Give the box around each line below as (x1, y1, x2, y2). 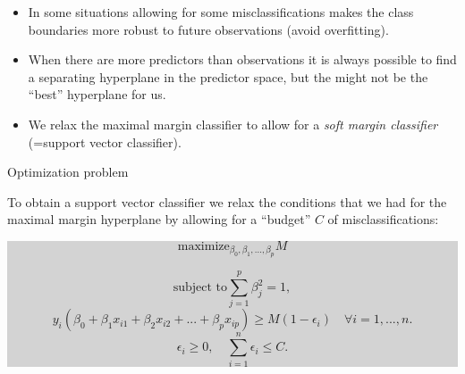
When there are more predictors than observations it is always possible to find (28, 50, 457, 69)
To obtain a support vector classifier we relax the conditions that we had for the (7, 192, 447, 211)
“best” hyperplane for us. (28, 85, 166, 104)
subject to (173, 281, 228, 295)
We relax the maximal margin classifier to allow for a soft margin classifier (28, 114, 438, 133)
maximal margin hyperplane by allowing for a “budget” (7, 210, 311, 229)
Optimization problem (7, 162, 129, 181)
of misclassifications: (327, 210, 439, 229)
